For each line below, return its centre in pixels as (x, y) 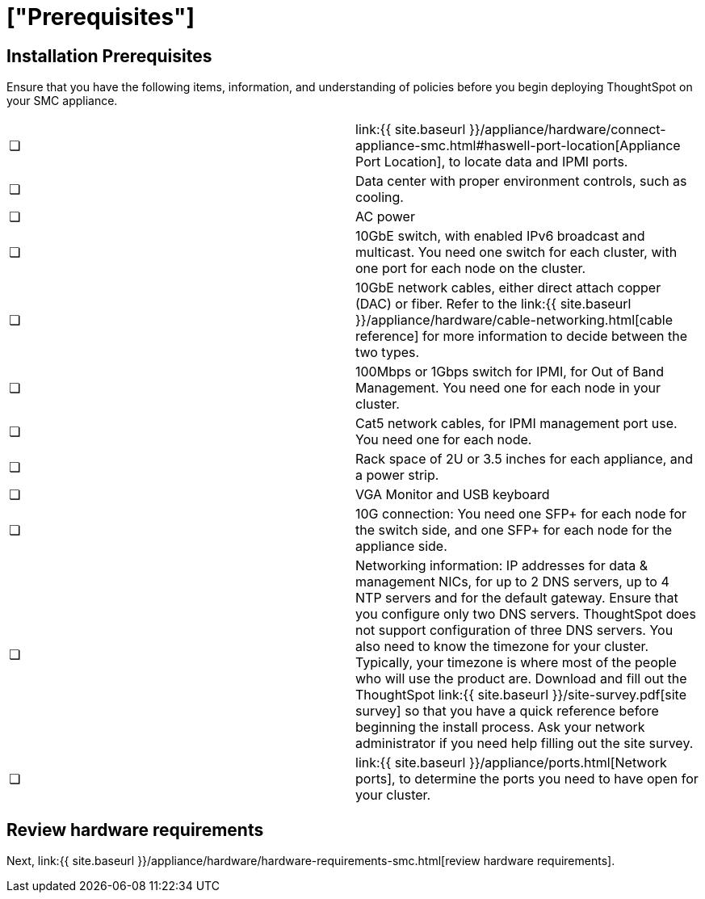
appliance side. (401, 546)
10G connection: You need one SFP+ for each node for (521, 514)
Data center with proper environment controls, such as (521, 181)
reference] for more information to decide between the (522, 336)
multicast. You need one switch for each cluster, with (516, 252)
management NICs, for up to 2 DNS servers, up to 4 (512, 582)
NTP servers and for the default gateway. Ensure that (517, 598)
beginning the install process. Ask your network (500, 727)
